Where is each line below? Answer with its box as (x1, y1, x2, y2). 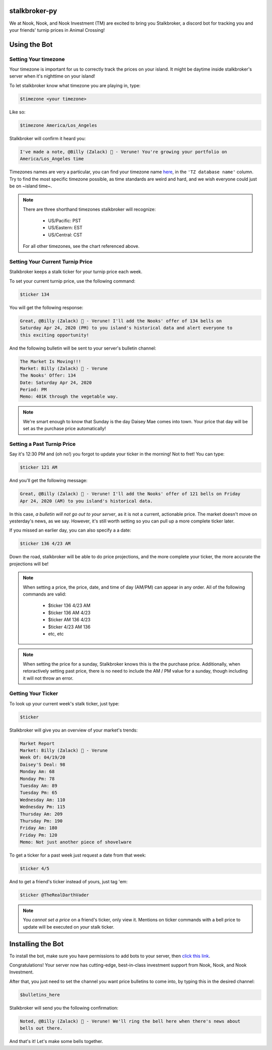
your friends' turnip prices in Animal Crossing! (9, 27, 105, 33)
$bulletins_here (20, 992, 60, 998)
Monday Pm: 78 (20, 776, 55, 781)
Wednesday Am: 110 (20, 797, 65, 803)
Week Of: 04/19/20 (20, 755, 65, 760)
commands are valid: (23, 591, 66, 597)
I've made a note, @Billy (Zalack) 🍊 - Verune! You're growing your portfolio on (20, 149, 228, 155)
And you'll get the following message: (9, 478, 88, 484)
